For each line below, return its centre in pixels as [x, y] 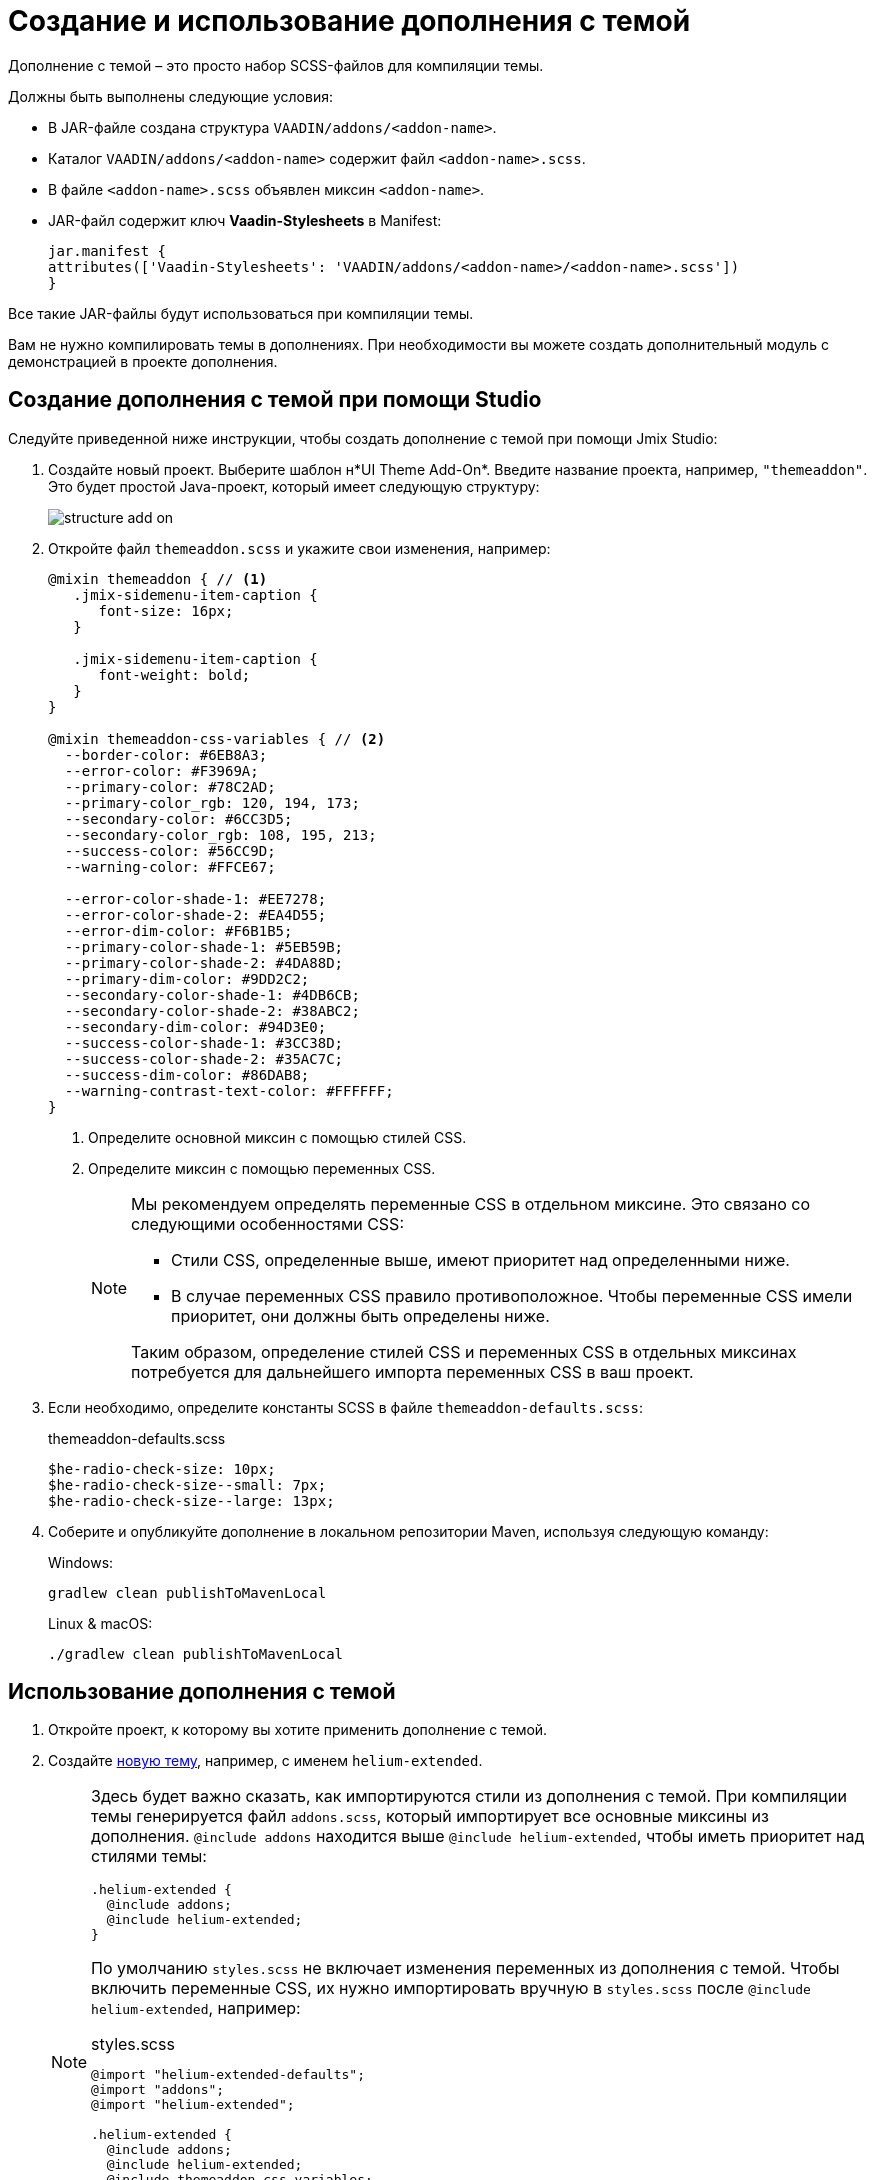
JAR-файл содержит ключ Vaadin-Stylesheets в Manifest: [245, 220]
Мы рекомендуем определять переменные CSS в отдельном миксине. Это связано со [471, 1203]
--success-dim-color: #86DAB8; [187, 1074]
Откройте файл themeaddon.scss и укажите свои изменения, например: [299, 548]
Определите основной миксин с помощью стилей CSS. [277, 1137]
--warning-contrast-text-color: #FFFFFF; [229, 1090]
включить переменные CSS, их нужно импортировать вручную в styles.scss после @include [451, 1988]
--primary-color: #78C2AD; [170, 786]
